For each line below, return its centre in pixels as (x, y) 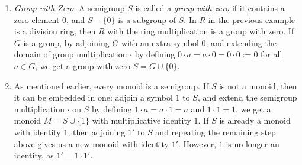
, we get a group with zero (83, 65)
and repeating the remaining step (216, 132)
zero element (37, 19)
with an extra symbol (160, 42)
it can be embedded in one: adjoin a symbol (93, 97)
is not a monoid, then (258, 85)
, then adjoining (97, 132)
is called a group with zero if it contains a (210, 8)
